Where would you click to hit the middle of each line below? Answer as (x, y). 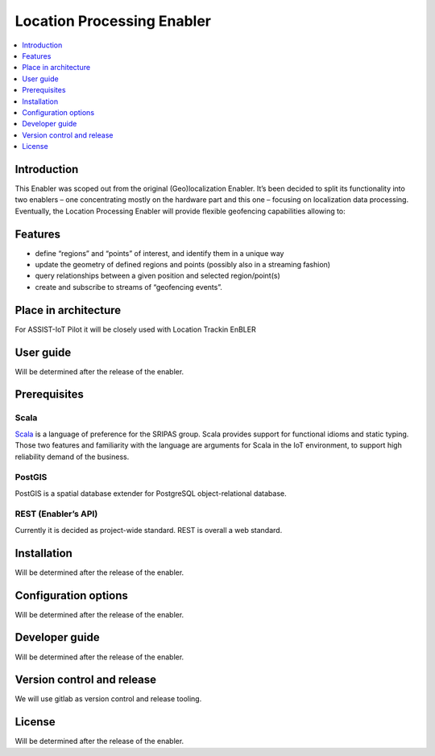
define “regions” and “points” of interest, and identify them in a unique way (159, 253)
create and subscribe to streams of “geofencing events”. (129, 287)
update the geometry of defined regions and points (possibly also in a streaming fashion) (182, 265)
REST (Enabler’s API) (56, 514)
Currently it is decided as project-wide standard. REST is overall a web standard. (149, 530)
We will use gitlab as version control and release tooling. (108, 699)
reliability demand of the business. (72, 456)
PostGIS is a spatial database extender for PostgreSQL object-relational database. (151, 493)
